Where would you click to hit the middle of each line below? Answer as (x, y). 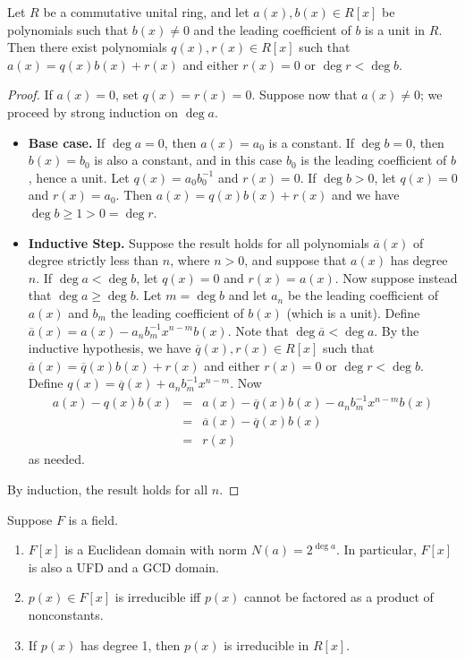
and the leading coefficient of (272, 29)
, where (190, 260)
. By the (397, 330)
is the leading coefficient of (374, 160)
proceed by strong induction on (93, 112)
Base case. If (67, 142)
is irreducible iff (158, 597)
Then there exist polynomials (87, 47)
